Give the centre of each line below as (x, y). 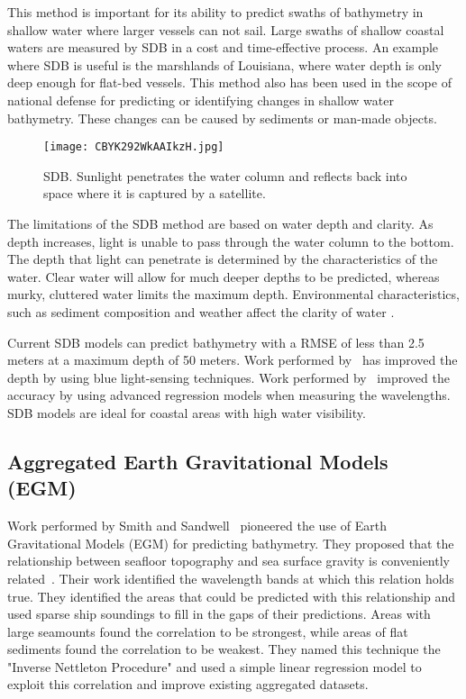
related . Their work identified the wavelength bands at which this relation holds (231, 578)
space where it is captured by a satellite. (155, 193)
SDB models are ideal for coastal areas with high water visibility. (187, 412)
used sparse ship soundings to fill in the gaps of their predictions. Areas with (219, 614)
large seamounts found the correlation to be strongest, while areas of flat (208, 631)
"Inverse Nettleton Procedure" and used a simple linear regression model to (215, 666)
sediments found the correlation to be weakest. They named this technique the (224, 649)
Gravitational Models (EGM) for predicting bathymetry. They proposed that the (231, 543)
